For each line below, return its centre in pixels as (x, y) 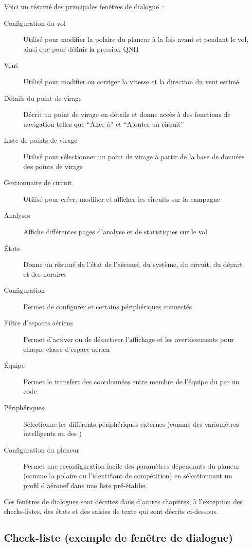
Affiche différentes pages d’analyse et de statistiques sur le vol (115, 231)
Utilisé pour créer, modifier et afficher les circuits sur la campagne (122, 198)
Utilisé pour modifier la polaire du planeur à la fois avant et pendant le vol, (136, 39)
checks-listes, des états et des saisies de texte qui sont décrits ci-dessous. (111, 511)
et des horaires (45, 274)
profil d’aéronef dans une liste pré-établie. (85, 485)
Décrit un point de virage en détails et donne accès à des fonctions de (127, 114)
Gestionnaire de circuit (38, 182)
